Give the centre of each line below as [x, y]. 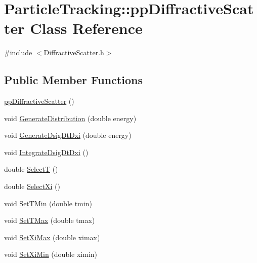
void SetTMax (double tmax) [50, 220]
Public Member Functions [73, 80]
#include [18, 52]
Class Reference [86, 28]
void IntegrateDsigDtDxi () [46, 152]
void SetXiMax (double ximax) [52, 237]
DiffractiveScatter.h [74, 52]
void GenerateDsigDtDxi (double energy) [68, 135]
